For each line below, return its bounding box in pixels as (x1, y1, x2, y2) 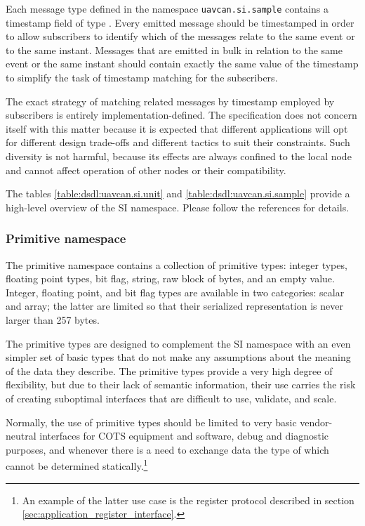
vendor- (300, 414, 333, 429)
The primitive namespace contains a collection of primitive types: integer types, (6, 257, 347, 272)
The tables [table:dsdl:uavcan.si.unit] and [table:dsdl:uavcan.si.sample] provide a (6, 186, 350, 201)
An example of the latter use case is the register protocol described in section (22, 492, 354, 507)
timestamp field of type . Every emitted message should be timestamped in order (6, 15, 354, 29)
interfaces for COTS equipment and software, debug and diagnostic (39, 428, 329, 443)
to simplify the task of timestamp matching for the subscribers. (6, 70, 278, 85)
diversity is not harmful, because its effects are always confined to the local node (6, 149, 352, 163)
